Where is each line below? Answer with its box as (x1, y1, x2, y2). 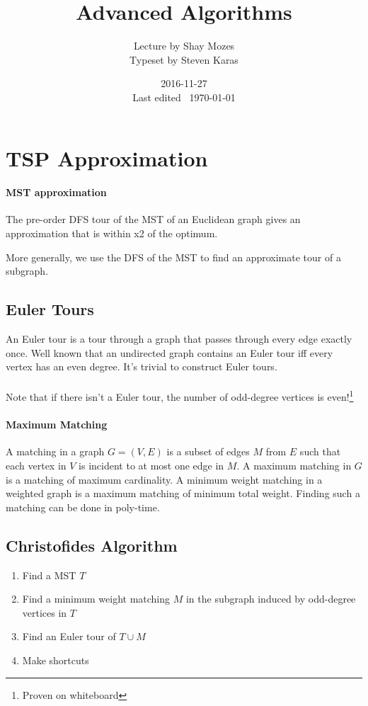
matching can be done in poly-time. (6, 499, 160, 514)
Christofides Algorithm (6, 534, 178, 556)
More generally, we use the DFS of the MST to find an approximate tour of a (6, 249, 341, 264)
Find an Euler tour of (22, 629, 116, 644)
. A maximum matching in (236, 458, 352, 473)
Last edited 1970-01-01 (132, 89, 236, 104)
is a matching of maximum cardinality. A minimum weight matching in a (6, 472, 323, 486)
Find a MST (22, 567, 76, 582)
